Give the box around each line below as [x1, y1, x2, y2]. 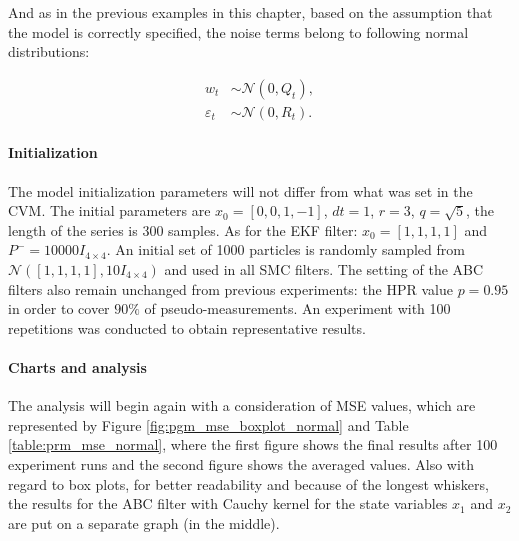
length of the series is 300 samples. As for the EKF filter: [8, 219, 358, 240]
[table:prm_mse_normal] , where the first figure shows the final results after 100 [8, 434, 498, 455]
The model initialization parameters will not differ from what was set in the [8, 180, 473, 201]
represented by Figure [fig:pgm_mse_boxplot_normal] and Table [8, 414, 409, 435]
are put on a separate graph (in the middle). [8, 512, 280, 533]
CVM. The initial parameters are [8, 200, 211, 221]
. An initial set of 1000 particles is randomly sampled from [106, 239, 465, 260]
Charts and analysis [8, 356, 147, 377]
